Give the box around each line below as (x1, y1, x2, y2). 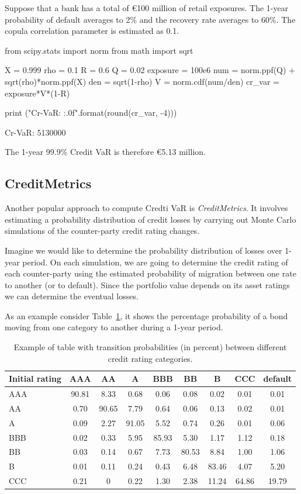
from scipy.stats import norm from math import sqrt (5, 44, 193, 56)
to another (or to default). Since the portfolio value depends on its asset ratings (5, 278, 290, 291)
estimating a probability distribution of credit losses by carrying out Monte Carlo (5, 213, 296, 225)
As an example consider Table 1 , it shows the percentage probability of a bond (5, 309, 288, 322)
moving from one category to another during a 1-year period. (5, 321, 223, 333)
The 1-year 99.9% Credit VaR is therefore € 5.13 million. (5, 146, 206, 158)
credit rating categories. (108, 352, 193, 364)
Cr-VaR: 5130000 (5, 126, 66, 138)
